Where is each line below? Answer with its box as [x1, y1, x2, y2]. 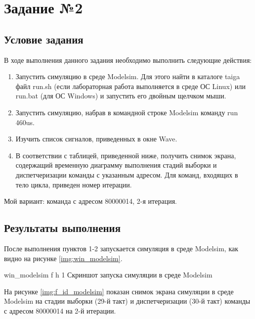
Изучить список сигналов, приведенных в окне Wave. [15, 134, 177, 144]
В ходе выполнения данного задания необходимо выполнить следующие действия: [4, 54, 252, 65]
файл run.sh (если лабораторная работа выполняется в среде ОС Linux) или [15, 81, 246, 91]
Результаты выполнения [4, 220, 121, 235]
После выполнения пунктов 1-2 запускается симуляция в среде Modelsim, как [4, 243, 238, 253]
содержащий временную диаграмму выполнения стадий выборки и [15, 160, 217, 170]
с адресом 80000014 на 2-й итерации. [4, 305, 116, 316]
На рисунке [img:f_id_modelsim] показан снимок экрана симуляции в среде [4, 286, 234, 296]
